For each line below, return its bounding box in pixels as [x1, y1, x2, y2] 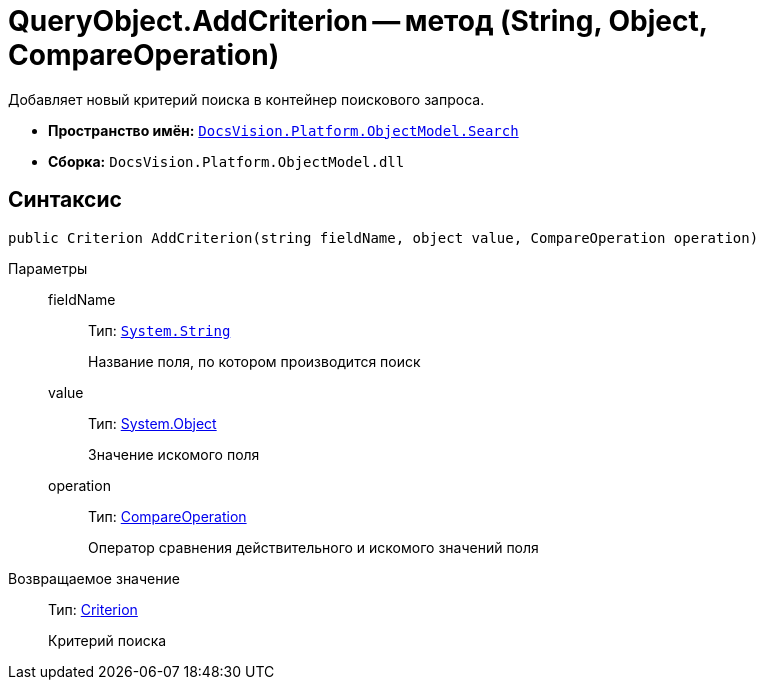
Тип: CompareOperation [88, 507, 247, 525]
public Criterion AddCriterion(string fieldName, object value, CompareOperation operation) [8, 229, 759, 246]
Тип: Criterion [48, 600, 138, 618]
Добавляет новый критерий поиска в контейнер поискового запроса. [8, 90, 485, 108]
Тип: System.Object [88, 414, 217, 432]
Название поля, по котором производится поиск [88, 352, 421, 370]
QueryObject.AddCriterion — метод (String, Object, [8, 4, 708, 38]
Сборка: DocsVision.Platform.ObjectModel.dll [48, 152, 405, 170]
